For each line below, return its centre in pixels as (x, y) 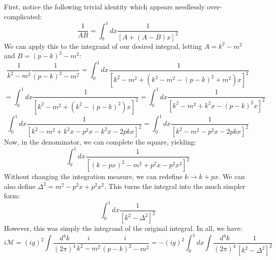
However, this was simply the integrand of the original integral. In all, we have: (123, 228)
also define (20, 186)
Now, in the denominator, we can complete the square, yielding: (100, 142)
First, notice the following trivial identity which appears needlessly (105, 6)
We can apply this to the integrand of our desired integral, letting (103, 46)
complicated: (23, 16)
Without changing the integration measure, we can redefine (93, 176)
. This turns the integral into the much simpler (175, 186)
